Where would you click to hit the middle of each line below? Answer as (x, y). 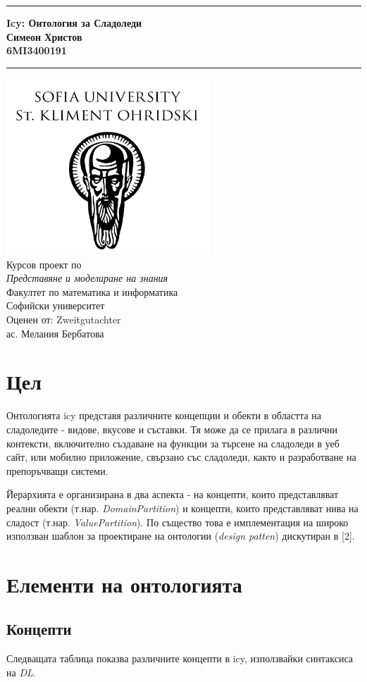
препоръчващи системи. (57, 470)
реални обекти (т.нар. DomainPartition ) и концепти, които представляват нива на (182, 508)
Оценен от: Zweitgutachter (64, 320)
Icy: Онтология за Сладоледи (74, 23)
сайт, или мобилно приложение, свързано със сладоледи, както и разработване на (181, 457)
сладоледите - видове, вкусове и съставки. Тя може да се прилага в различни (172, 429)
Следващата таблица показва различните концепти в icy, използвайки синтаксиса (180, 658)
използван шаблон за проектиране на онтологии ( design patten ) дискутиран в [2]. (181, 536)
